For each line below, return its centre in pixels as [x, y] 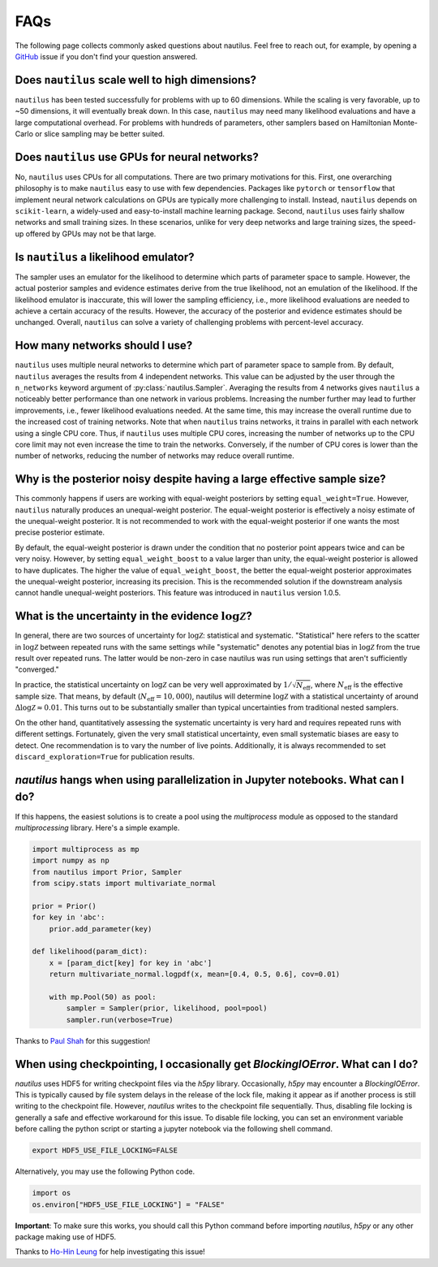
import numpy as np [71, 861]
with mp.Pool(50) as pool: [103, 997]
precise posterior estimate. [60, 533]
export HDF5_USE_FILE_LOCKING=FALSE [105, 1150]
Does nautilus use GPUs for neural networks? [137, 157]
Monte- [405, 123]
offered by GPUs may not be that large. [91, 234]
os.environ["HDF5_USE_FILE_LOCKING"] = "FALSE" [128, 1204]
